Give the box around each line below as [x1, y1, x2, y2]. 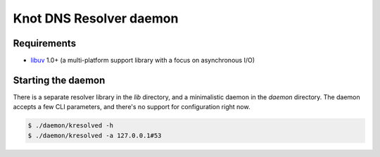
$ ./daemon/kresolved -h [27, 122, 114, 130]
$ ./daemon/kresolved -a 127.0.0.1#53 [27, 131, 162, 139]
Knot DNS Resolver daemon [13, 11, 179, 26]
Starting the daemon [13, 74, 106, 86]
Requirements [13, 37, 77, 49]
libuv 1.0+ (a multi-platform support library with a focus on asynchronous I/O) [30, 56, 255, 65]
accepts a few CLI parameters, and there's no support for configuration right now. [13, 103, 251, 111]
